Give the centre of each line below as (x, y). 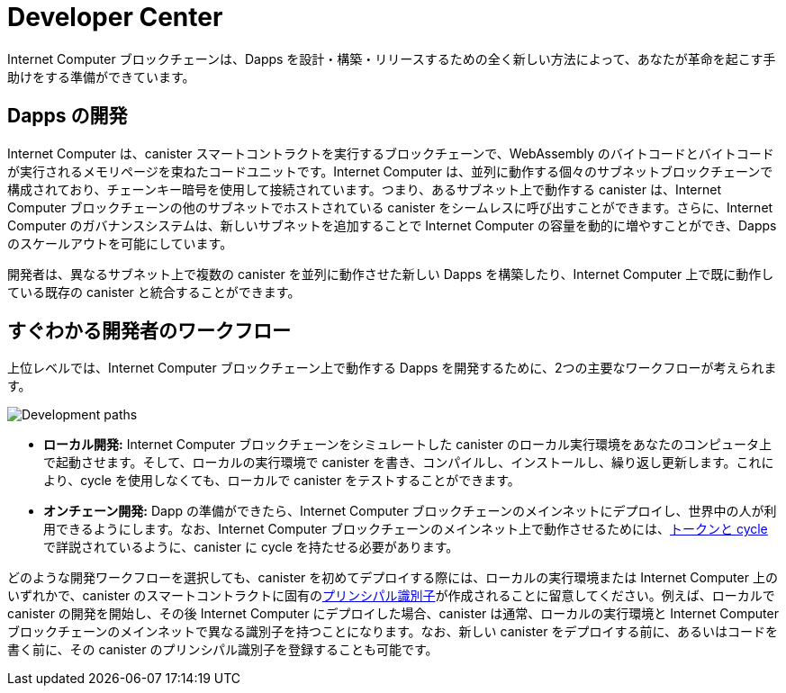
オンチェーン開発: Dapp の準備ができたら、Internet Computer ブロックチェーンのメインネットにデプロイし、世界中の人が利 (410, 511)
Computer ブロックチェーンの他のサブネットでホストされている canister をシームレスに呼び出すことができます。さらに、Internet (390, 207)
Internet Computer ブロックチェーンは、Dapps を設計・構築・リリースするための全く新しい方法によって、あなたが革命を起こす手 (392, 58)
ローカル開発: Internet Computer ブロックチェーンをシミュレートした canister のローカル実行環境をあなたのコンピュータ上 (408, 445)
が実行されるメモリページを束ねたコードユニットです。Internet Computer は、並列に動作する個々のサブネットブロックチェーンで (390, 171)
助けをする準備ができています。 (101, 76)
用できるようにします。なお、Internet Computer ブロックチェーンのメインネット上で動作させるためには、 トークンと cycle (406, 529)
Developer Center (115, 17)
